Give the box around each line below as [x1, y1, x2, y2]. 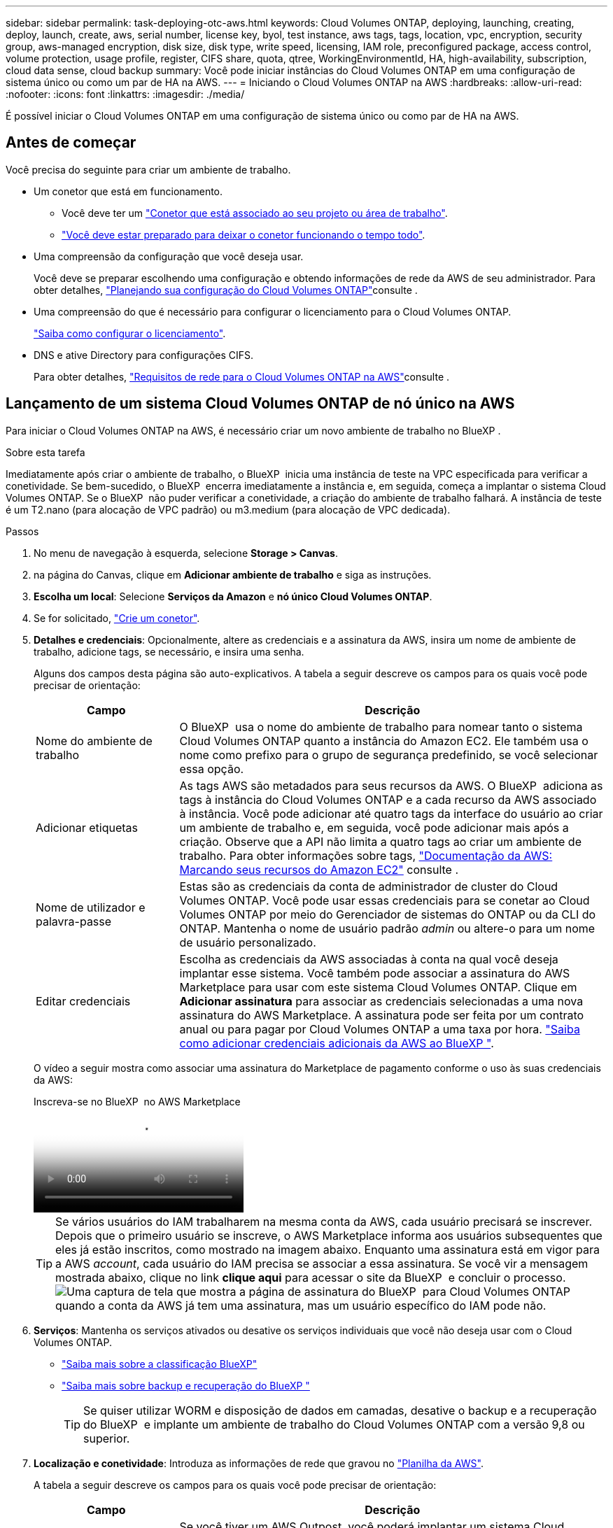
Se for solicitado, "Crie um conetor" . [34, 611, 200, 624]
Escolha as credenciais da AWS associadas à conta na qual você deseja [179, 952, 558, 966]
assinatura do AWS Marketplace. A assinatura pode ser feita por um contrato [179, 1007, 584, 1022]
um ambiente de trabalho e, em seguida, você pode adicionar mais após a [179, 820, 569, 835]
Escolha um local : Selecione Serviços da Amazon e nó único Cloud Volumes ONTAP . [34, 590, 432, 602]
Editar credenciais [36, 993, 131, 1008]
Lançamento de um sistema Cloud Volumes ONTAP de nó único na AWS [6, 395, 515, 413]
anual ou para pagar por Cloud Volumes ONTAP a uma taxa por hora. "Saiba [179, 1021, 580, 1036]
